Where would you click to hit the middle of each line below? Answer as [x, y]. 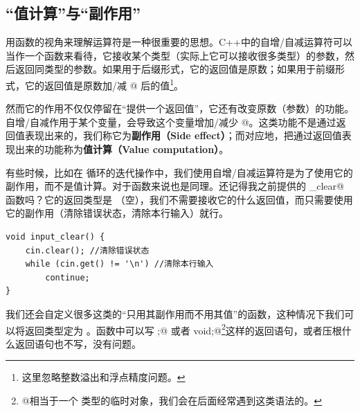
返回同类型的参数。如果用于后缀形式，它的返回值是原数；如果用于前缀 [175, 69]
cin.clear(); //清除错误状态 [87, 250]
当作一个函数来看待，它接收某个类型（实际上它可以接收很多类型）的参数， [175, 55]
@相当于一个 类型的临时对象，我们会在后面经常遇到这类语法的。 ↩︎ [172, 400]
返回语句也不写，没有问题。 [78, 343]
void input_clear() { [55, 236]
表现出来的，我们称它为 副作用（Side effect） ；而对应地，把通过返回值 [183, 135]
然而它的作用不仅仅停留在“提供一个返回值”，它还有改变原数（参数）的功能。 [180, 108]
